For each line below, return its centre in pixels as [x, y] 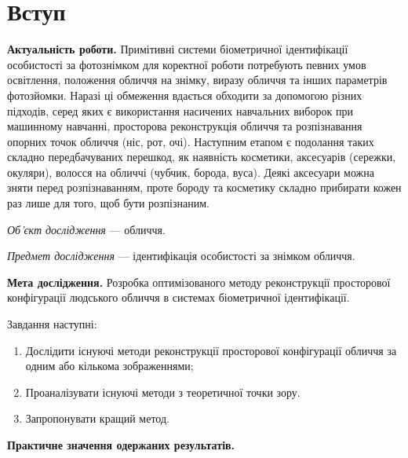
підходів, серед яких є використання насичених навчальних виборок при [180, 110]
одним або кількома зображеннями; [109, 366]
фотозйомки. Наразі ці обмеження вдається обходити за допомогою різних [185, 95]
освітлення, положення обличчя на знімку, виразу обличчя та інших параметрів [197, 80]
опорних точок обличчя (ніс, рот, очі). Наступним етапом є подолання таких [191, 141]
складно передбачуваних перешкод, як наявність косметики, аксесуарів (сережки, [202, 157]
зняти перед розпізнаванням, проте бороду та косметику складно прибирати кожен [204, 187]
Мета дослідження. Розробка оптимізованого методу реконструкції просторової [199, 282]
